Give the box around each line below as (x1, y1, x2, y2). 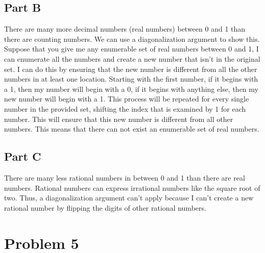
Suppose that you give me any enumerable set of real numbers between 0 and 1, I (4, 43, 259, 54)
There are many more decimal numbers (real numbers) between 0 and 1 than (4, 23, 246, 34)
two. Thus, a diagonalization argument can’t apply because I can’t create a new (4, 192, 254, 203)
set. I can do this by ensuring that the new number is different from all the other (4, 63, 257, 74)
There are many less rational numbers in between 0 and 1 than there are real (4, 172, 245, 183)
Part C (4, 148, 41, 164)
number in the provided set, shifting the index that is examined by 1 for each (4, 103, 246, 114)
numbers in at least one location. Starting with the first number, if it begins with (4, 73, 258, 84)
